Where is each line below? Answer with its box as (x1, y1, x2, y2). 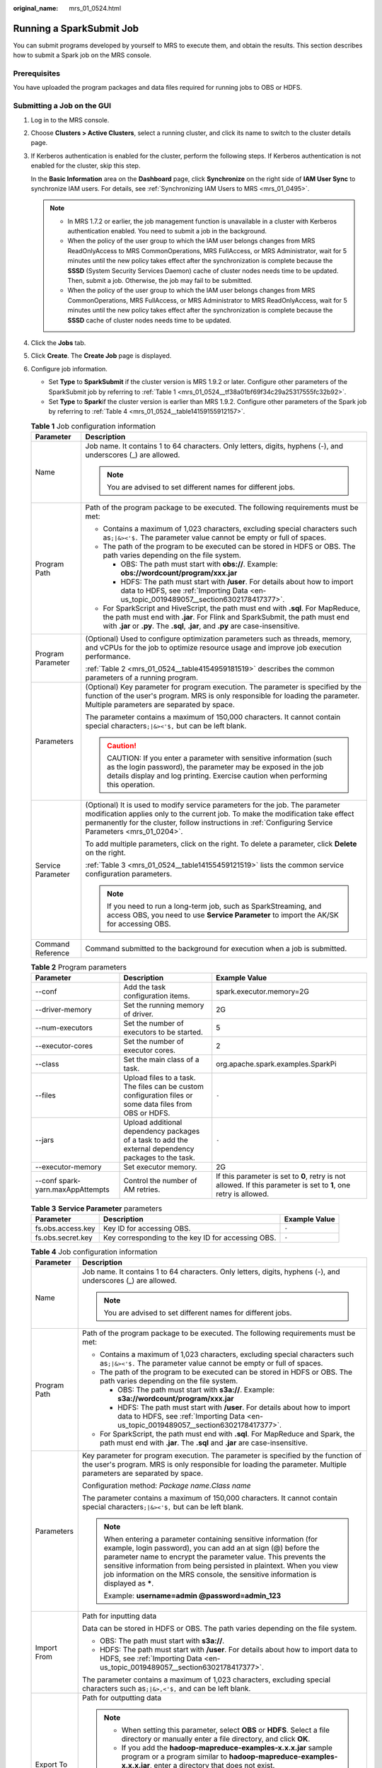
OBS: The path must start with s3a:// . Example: (117, 1385, 275, 1395)
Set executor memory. (123, 1162, 197, 1172)
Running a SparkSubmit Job (13, 22, 139, 35)
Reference (35, 948, 70, 958)
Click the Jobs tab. (30, 339, 86, 347)
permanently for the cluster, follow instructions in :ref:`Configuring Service (85, 818, 333, 827)
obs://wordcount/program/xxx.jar (120, 568, 238, 578)
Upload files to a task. (123, 1073, 196, 1083)
